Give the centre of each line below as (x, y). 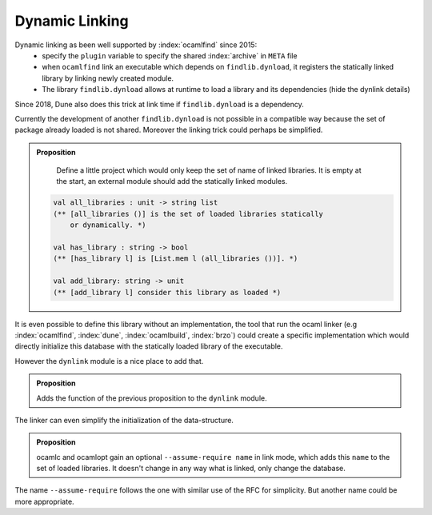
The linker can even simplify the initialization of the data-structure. (124, 420)
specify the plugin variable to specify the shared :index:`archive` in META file (170, 55)
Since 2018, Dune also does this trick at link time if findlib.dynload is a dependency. (159, 104)
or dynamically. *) (108, 225)
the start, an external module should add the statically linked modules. (172, 182)
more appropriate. (45, 501)
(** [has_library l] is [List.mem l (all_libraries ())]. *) (176, 259)
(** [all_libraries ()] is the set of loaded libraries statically (188, 214)
